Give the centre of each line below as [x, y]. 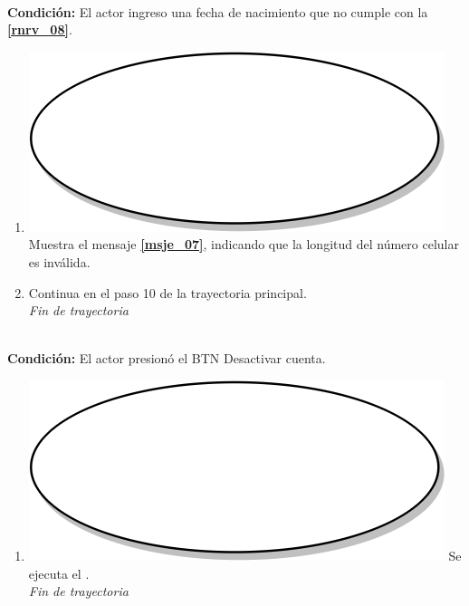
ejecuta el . [59, 573]
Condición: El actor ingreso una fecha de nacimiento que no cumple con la [218, 11]
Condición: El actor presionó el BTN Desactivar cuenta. [167, 358]
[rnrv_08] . [40, 29]
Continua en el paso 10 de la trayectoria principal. [167, 292]
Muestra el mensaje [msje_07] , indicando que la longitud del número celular [244, 244]
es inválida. [59, 261]
